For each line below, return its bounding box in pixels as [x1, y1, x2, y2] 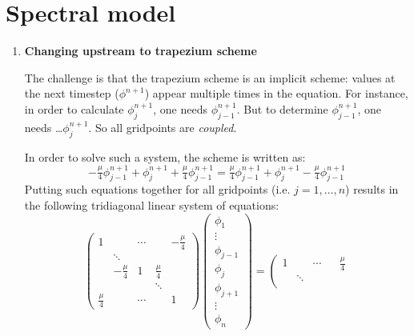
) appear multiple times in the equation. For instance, [144, 85, 408, 102]
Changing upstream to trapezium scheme [24, 42, 257, 59]
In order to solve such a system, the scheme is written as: [24, 148, 306, 165]
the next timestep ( [24, 85, 119, 102]
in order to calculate [24, 100, 124, 117]
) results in [345, 181, 399, 198]
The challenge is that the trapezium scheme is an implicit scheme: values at [24, 69, 396, 86]
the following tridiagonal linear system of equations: [24, 196, 279, 213]
